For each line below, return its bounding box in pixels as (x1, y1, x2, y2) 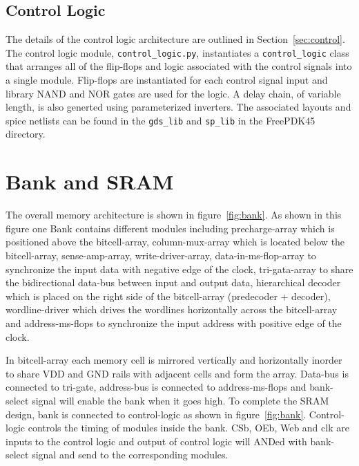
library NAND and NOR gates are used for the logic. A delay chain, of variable (6, 86, 341, 100)
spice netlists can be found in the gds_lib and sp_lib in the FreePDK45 (6, 113, 316, 127)
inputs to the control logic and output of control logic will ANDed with (6, 434, 307, 448)
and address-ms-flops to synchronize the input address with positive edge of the (6, 315, 342, 330)
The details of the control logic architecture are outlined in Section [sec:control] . (6, 32, 345, 46)
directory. (6, 127, 46, 141)
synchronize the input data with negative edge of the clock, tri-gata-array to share (6, 261, 353, 276)
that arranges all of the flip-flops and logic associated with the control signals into (6, 59, 352, 73)
